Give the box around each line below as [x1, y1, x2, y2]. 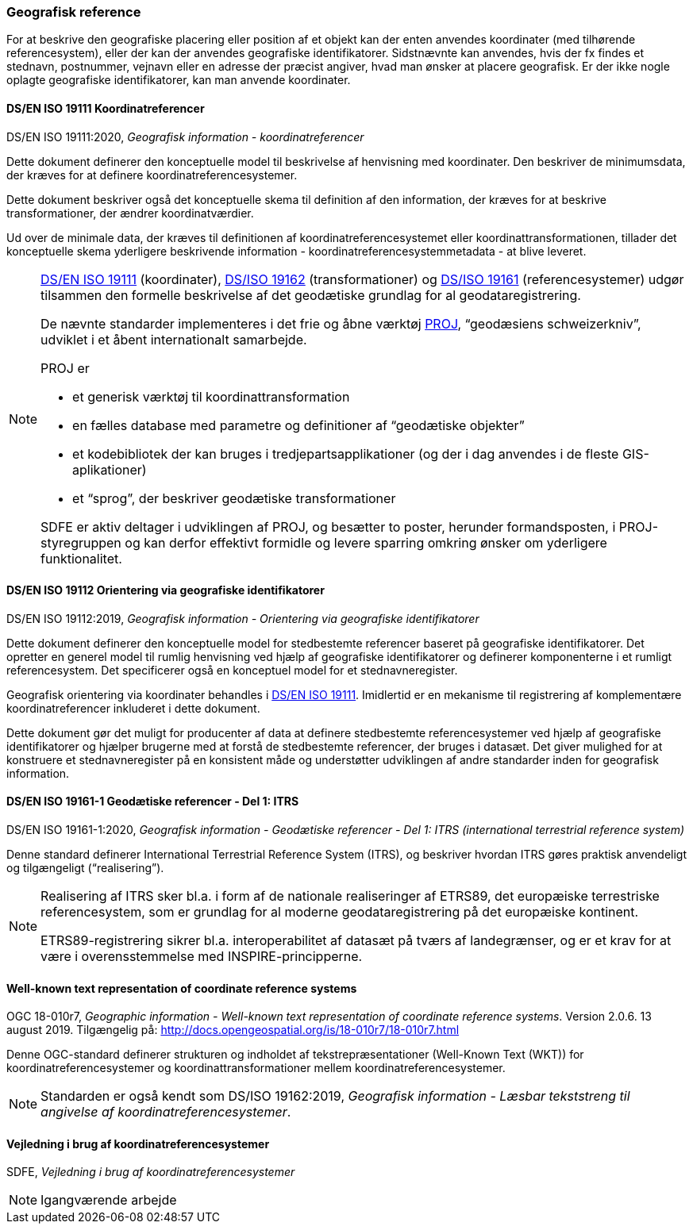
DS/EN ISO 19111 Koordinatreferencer [6, 101, 205, 115]
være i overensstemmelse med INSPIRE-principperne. [40, 948, 363, 965]
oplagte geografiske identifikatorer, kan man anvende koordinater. [6, 73, 351, 87]
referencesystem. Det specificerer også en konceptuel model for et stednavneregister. [6, 663, 458, 677]
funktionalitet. [40, 550, 122, 567]
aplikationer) [72, 461, 147, 478]
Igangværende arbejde [40, 1192, 177, 1209]
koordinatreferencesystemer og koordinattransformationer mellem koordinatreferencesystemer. [6, 1061, 506, 1075]
